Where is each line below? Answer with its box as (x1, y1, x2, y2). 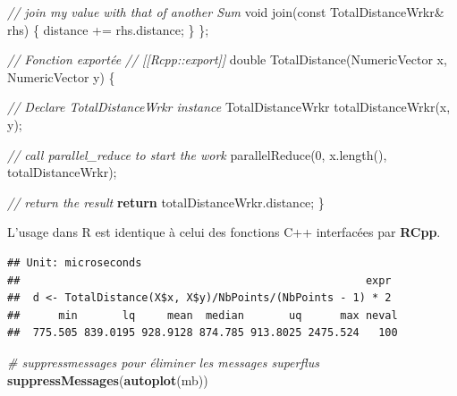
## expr (7, 274, 392, 287)
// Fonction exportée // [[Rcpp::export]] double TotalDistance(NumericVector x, (7, 50, 447, 69)
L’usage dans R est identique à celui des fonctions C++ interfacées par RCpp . (7, 223, 441, 241)
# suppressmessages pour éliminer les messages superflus (7, 352, 319, 371)
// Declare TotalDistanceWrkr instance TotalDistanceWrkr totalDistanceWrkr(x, (7, 97, 451, 116)
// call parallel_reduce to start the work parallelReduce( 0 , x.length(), (7, 145, 387, 164)
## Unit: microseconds (7, 256, 142, 269)
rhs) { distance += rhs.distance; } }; (7, 20, 209, 38)
